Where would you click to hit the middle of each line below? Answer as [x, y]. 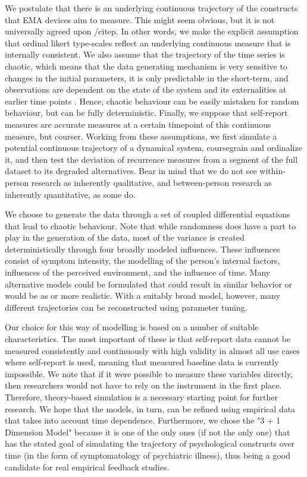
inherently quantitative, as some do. [70, 194]
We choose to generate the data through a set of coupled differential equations [148, 214]
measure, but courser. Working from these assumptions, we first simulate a [141, 136]
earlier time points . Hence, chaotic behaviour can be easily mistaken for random [152, 101]
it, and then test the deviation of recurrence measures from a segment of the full [151, 159]
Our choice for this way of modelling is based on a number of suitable [132, 327]
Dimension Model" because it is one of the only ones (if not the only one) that [148, 432]
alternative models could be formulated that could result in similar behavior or [149, 284]
